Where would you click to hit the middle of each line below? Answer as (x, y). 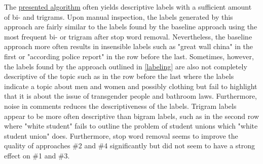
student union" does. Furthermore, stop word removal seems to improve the (121, 135)
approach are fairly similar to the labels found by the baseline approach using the (131, 27)
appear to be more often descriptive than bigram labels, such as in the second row (132, 116)
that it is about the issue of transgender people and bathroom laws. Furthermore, (131, 96)
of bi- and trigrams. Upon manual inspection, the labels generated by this (119, 16)
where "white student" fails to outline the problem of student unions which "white (131, 126)
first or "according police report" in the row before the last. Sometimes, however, (129, 56)
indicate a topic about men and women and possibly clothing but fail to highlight (131, 86)
